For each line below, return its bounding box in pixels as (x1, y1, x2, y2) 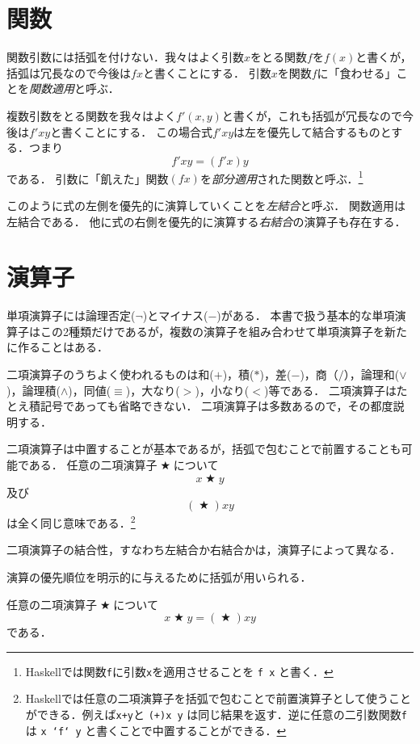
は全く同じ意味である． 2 (6, 512, 136, 531)
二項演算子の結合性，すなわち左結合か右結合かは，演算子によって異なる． (6, 541, 401, 558)
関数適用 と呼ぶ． (29, 80, 120, 97)
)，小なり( (195, 381, 250, 398)
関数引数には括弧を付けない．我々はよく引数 (6, 48, 244, 65)
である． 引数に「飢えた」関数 (6, 170, 169, 187)
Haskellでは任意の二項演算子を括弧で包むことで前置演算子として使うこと (25, 690, 411, 707)
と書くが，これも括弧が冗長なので (221, 107, 402, 124)
